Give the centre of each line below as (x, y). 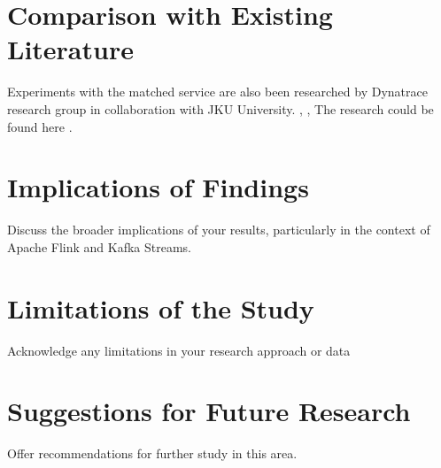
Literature (70, 49)
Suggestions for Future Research (209, 411)
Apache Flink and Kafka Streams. (99, 246)
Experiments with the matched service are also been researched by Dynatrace (217, 92)
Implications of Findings (158, 187)
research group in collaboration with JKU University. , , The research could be (220, 108)
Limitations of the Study (161, 307)
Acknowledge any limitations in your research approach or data (179, 350)
